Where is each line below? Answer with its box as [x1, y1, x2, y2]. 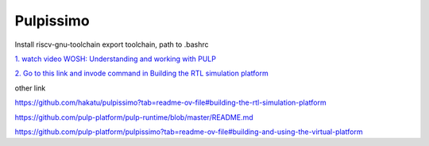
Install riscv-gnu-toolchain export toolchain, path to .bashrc [14, 40, 210, 49]
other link [14, 83, 46, 93]
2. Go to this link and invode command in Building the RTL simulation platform [14, 68, 269, 79]
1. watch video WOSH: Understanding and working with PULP [14, 54, 216, 63]
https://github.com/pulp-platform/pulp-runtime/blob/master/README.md [14, 112, 253, 122]
